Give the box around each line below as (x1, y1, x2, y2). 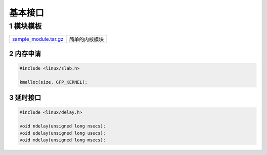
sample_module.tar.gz (12, 36, 64, 43)
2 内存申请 (9, 49, 42, 58)
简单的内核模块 (69, 36, 104, 43)
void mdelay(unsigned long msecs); (19, 137, 106, 143)
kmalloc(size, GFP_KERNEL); (19, 79, 88, 85)
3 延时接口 (9, 93, 42, 102)
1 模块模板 (9, 22, 42, 31)
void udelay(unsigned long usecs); (19, 130, 106, 136)
